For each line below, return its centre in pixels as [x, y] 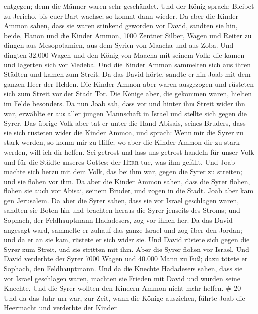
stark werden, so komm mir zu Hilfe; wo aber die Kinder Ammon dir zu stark [122, 142]
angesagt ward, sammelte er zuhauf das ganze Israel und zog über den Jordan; [123, 229]
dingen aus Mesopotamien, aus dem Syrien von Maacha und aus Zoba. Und [119, 45]
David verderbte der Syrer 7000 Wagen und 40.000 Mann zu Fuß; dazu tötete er [126, 259]
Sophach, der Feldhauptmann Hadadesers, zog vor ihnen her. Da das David [118, 220]
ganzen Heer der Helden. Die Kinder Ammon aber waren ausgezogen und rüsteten [129, 84]
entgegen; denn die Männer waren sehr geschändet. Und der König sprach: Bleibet [129, 6]
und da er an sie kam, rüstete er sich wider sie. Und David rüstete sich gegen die [127, 239]
